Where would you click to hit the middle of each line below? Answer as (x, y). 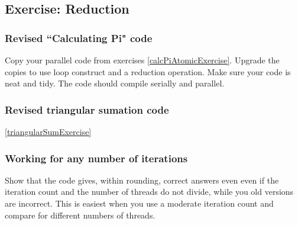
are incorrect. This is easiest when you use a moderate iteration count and (139, 203)
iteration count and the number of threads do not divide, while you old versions (149, 192)
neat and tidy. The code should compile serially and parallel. (115, 83)
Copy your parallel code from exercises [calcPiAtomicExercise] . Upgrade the (142, 60)
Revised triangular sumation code (87, 109)
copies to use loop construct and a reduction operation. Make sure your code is (148, 71)
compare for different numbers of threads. (80, 215)
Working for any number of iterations (96, 158)
